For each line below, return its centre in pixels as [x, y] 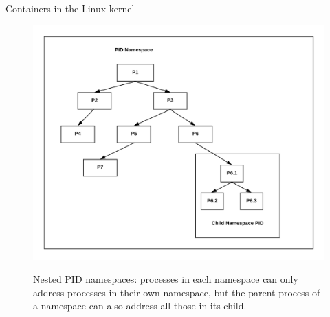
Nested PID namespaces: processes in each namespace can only [166, 279]
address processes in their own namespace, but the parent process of [177, 292]
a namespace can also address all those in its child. [140, 306]
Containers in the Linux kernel [70, 8]
